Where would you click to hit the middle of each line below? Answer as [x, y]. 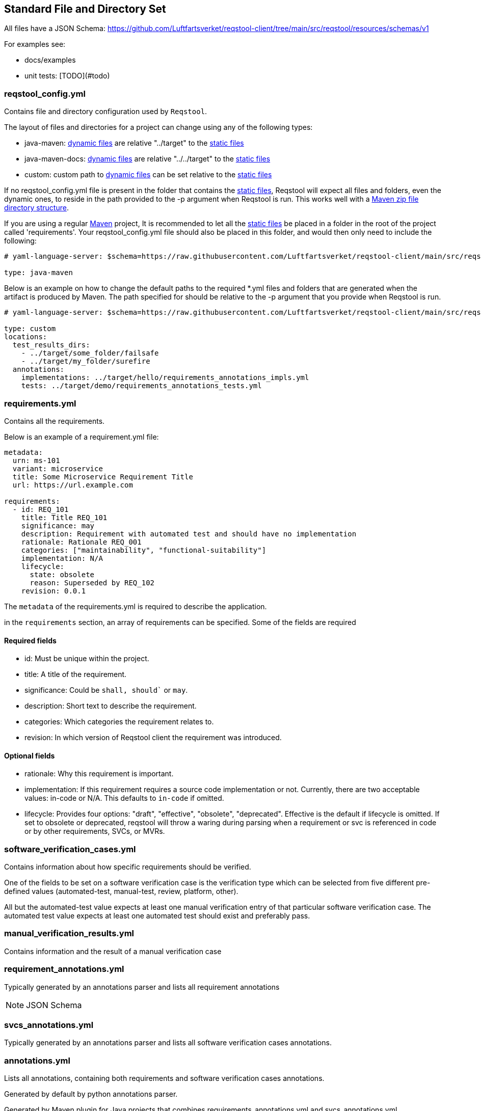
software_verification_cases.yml [70, 849]
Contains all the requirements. [55, 421]
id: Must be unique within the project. [87, 659]
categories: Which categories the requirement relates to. [119, 722]
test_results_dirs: [51, 345]
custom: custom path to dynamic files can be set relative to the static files [148, 175]
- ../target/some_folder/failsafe [90, 353]
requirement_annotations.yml [64, 969]
